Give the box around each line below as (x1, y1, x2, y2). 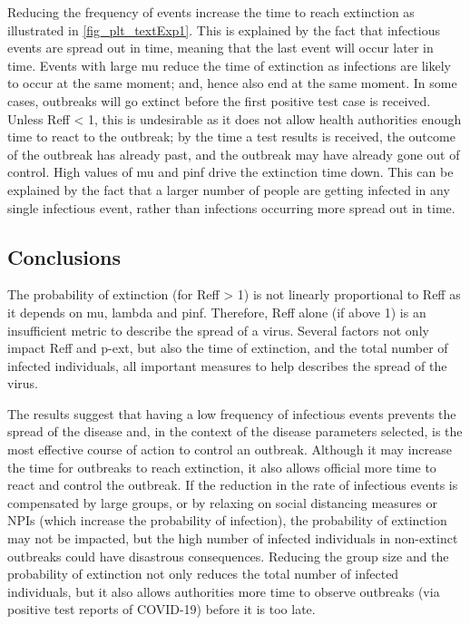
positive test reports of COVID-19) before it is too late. (7, 600, 316, 619)
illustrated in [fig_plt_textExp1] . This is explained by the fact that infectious (7, 20, 441, 39)
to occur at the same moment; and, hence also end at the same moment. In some (7, 73, 457, 93)
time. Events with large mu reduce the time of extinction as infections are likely (7, 55, 451, 74)
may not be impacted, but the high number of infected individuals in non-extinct (7, 529, 458, 548)
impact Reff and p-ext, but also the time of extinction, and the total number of (7, 338, 448, 357)
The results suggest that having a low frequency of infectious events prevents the (7, 404, 456, 423)
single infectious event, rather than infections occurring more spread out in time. (7, 198, 455, 217)
